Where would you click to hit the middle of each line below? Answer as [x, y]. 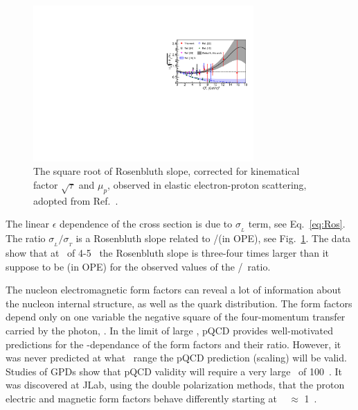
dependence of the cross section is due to [146, 224]
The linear [28, 224]
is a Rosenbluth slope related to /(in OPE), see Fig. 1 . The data [213, 238]
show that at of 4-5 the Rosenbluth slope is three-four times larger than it [167, 253]
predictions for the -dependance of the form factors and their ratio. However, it [173, 344]
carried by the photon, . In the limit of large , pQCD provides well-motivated [169, 330]
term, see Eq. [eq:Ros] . [297, 224]
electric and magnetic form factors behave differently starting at [141, 398]
